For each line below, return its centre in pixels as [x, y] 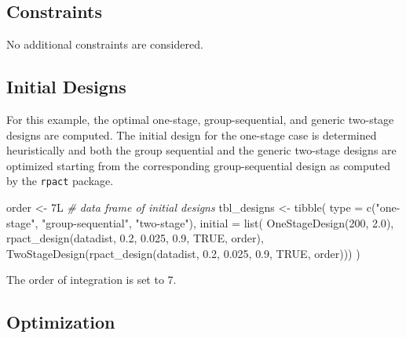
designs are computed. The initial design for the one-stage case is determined [192, 134]
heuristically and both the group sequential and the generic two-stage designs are [201, 150]
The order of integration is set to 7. [91, 280]
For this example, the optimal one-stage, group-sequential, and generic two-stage [200, 119]
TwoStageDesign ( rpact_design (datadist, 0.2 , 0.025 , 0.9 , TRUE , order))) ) [183, 253]
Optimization [61, 322]
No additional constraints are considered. [105, 44]
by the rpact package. [60, 181]
